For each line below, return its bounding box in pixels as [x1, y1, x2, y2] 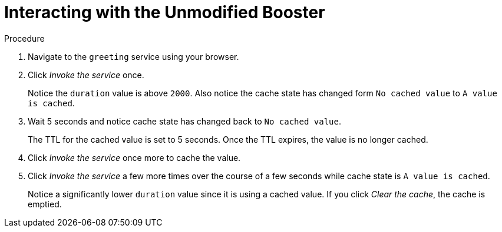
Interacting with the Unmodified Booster [4, 2, 325, 22]
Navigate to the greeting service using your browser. [28, 51, 239, 62]
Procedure [4, 33, 45, 43]
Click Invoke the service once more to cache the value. [28, 152, 241, 163]
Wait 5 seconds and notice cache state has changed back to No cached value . [28, 116, 341, 126]
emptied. [28, 199, 62, 209]
